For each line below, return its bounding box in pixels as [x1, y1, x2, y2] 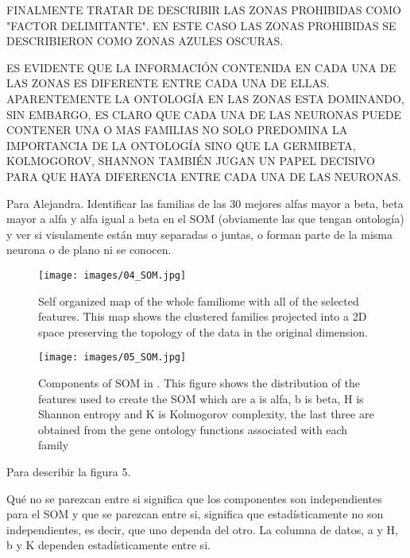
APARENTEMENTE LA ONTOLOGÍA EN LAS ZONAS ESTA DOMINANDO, [6, 90, 404, 106]
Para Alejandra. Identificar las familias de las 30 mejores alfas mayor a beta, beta [6, 194, 404, 211]
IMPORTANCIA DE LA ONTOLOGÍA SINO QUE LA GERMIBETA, [6, 137, 356, 153]
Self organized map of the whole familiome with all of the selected [38, 292, 359, 309]
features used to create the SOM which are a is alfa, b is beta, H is [38, 390, 364, 406]
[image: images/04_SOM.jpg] [38, 269, 187, 281]
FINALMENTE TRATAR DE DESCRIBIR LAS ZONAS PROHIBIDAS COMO [6, 2, 402, 17]
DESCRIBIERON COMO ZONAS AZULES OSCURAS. [6, 33, 284, 49]
